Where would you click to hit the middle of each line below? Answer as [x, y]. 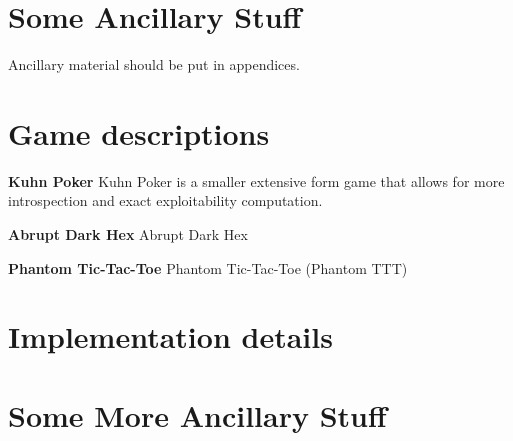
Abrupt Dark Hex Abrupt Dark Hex [128, 234]
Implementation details [170, 336]
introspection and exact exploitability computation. [165, 200]
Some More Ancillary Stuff [197, 414]
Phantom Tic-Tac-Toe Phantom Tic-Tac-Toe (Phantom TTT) [208, 267]
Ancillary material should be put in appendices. [154, 64]
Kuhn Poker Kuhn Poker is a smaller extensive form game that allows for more [256, 180]
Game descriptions [139, 132]
